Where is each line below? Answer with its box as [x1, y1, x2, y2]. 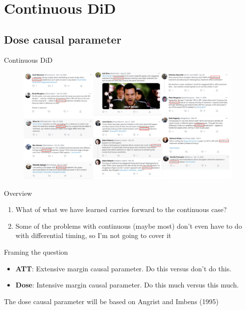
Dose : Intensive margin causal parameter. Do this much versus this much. [15, 280, 239, 290]
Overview [4, 188, 32, 198]
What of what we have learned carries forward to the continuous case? [15, 204, 227, 215]
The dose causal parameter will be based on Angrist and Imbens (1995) [4, 296, 219, 306]
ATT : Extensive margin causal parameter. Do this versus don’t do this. [15, 263, 232, 273]
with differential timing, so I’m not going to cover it [15, 230, 172, 240]
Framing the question [4, 247, 68, 257]
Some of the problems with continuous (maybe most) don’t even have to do [15, 220, 242, 231]
